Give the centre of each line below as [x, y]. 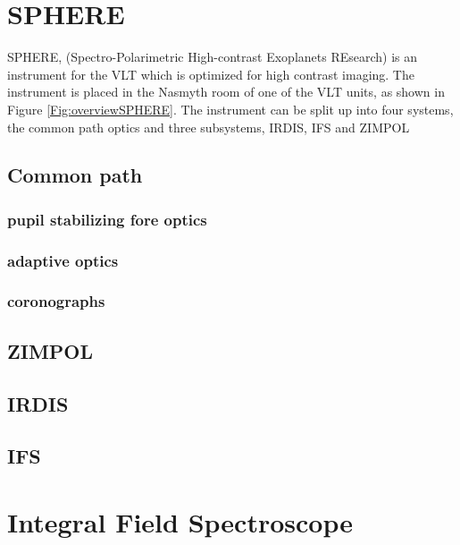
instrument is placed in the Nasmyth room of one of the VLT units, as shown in [226, 92]
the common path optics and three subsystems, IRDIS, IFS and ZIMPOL [209, 127]
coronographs [56, 301]
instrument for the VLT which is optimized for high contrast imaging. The [211, 74]
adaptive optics [63, 260]
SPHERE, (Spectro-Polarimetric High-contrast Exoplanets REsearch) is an [213, 57]
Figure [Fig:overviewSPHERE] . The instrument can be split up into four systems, [230, 109]
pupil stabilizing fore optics [107, 219]
